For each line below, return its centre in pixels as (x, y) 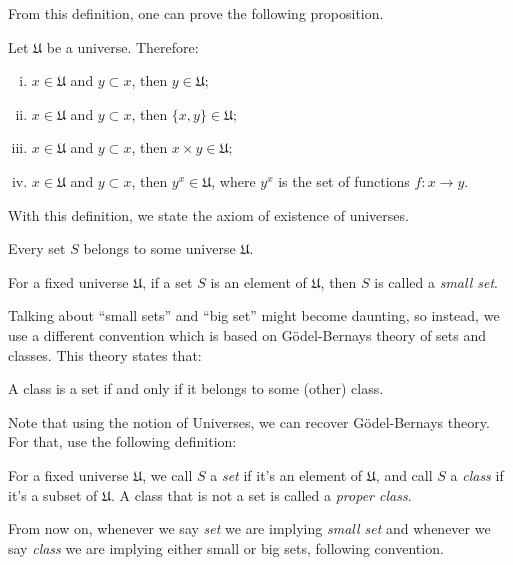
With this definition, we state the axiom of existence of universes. (208, 214)
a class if (477, 474)
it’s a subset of (53, 494)
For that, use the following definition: (122, 441)
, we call (167, 474)
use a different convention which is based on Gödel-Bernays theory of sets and (247, 334)
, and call (404, 474)
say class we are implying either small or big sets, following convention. (226, 547)
